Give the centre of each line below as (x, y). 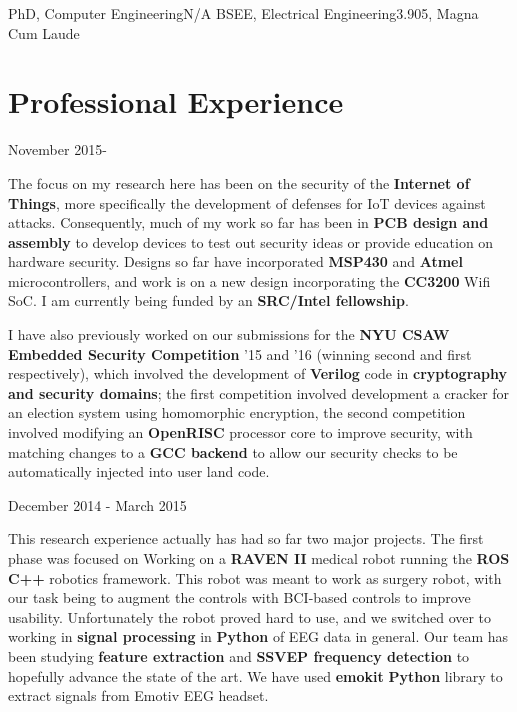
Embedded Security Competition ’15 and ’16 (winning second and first (240, 353)
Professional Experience (176, 101)
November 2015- (57, 149)
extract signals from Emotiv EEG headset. (138, 695)
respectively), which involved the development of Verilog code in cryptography (258, 373)
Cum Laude (44, 32)
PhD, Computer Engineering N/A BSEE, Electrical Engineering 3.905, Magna (243, 13)
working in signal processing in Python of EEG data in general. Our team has (258, 636)
